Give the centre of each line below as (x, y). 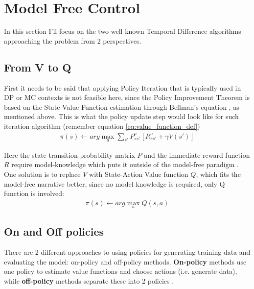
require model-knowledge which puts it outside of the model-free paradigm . (125, 164)
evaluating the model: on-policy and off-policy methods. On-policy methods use (125, 261)
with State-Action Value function (139, 174)
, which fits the (218, 174)
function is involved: (34, 193)
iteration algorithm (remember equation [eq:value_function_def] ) (102, 126)
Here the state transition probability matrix (69, 155)
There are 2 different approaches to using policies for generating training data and (127, 252)
